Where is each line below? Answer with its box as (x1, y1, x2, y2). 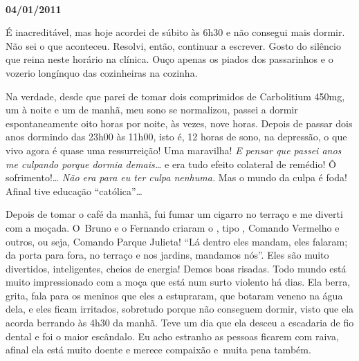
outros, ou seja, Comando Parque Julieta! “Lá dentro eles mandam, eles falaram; (6, 234, 348, 248)
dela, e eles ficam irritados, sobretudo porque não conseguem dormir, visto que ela (6, 302, 354, 316)
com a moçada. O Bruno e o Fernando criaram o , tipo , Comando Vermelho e (6, 220, 340, 234)
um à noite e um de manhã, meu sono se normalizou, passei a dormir (6, 102, 298, 117)
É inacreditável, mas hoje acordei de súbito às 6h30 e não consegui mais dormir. (6, 25, 345, 39)
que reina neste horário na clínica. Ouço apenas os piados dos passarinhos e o (6, 52, 333, 66)
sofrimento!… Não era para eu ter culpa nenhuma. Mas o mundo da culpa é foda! (6, 170, 347, 185)
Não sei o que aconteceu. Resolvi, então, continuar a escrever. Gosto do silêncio (6, 38, 341, 53)
